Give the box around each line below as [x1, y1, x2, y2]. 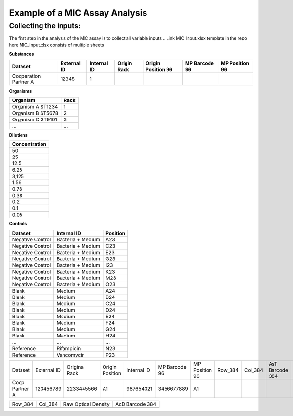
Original [66, 363, 85, 370]
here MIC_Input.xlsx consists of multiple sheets [9, 42, 105, 48]
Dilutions [9, 132, 28, 138]
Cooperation [12, 72, 41, 79]
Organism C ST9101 [12, 116, 57, 123]
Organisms [9, 88, 32, 94]
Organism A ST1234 [12, 103, 58, 110]
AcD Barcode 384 [115, 400, 156, 407]
